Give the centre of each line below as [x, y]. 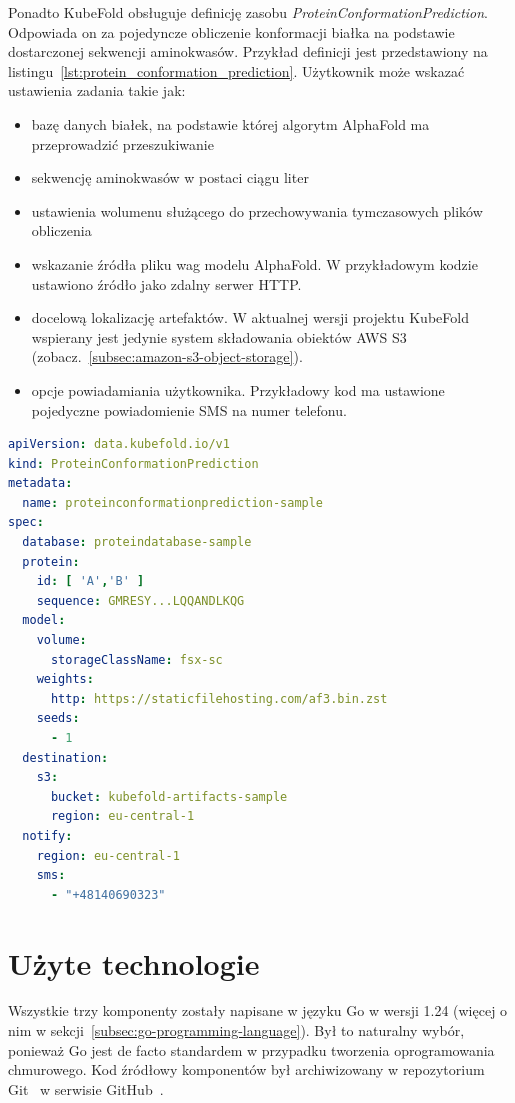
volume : [61, 640]
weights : [65, 679]
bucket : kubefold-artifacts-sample [169, 796]
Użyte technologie [134, 962]
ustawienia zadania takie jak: [97, 90]
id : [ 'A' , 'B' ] [90, 581]
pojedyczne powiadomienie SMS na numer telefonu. [189, 409]
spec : [26, 522]
